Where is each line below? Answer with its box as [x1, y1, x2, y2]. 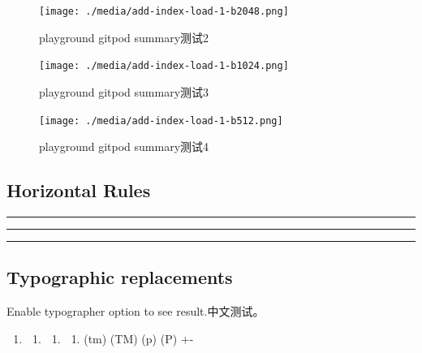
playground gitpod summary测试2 [39, 28, 209, 45]
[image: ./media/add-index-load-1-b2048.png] [39, 6, 289, 17]
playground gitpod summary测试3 [39, 83, 209, 100]
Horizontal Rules [6, 178, 151, 203]
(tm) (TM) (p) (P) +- [84, 329, 194, 347]
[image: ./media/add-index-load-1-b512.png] [39, 114, 283, 127]
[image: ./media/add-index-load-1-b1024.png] [39, 60, 289, 72]
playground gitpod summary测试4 [39, 138, 209, 155]
